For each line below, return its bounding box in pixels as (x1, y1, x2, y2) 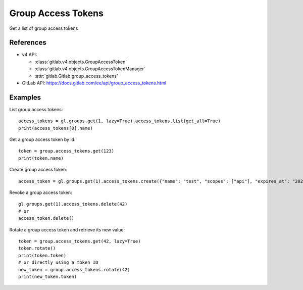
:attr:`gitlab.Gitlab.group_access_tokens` (34, 73, 118, 79)
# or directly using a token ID (18, 260, 98, 265)
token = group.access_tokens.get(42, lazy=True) (18, 238, 141, 244)
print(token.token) (18, 253, 67, 258)
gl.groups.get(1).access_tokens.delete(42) (18, 201, 128, 207)
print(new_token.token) (18, 273, 77, 279)
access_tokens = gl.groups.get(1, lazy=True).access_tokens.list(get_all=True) (18, 118, 221, 124)
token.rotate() (18, 246, 56, 251)
